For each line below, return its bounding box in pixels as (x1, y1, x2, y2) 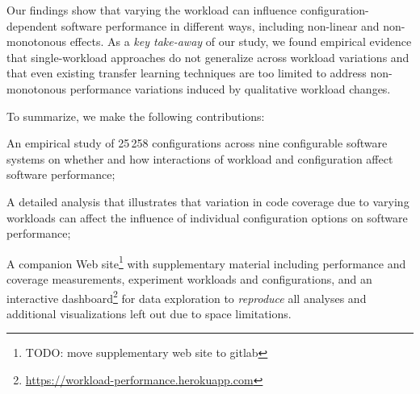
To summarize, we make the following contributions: (6, 107, 265, 124)
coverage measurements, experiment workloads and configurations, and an (6, 270, 372, 287)
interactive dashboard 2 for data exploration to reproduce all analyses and (6, 287, 367, 306)
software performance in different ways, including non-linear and (61, 17, 380, 34)
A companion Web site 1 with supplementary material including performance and (6, 252, 406, 272)
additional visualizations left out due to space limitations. (6, 305, 292, 321)
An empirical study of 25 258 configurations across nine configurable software (6, 135, 388, 151)
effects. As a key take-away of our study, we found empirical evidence (69, 33, 412, 50)
